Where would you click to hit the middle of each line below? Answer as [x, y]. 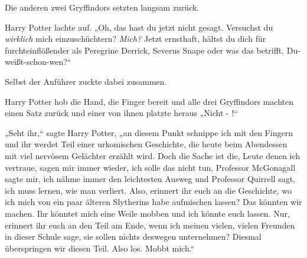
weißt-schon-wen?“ [38, 62]
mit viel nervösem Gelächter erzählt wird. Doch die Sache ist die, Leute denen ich [153, 155]
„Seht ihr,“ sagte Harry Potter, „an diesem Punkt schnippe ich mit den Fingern [149, 132]
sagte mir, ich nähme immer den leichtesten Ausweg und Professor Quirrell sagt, [150, 179]
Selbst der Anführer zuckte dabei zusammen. [86, 81]
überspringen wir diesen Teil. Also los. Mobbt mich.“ [100, 248]
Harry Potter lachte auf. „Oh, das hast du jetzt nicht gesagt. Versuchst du [139, 27]
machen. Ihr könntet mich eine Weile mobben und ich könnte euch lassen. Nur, [147, 213]
